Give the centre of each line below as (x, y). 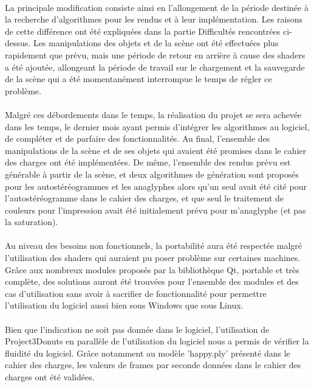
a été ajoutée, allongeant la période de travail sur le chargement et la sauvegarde (155, 67)
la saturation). (32, 222)
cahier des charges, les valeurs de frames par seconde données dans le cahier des (153, 365)
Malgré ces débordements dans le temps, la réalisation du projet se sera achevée (153, 114)
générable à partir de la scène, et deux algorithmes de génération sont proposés (152, 174)
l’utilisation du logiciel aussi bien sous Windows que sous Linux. (124, 305)
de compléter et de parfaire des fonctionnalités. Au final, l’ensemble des (138, 138)
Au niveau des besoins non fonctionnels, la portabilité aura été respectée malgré (153, 246)
